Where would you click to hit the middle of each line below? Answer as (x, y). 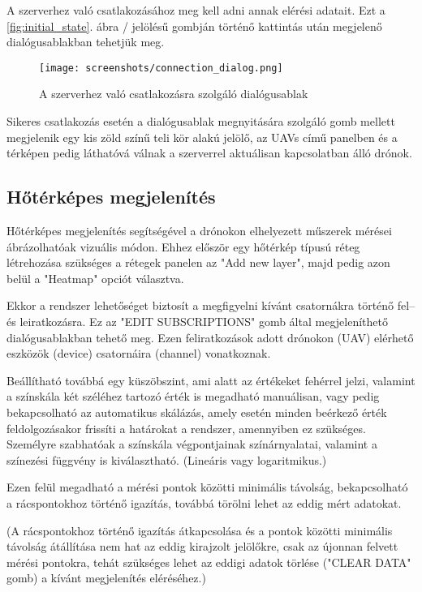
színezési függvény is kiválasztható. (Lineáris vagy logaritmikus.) (167, 459)
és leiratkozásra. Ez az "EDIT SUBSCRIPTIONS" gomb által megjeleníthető (197, 321)
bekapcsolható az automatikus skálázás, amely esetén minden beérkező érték (197, 412)
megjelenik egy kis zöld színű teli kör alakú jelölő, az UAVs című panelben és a (202, 137)
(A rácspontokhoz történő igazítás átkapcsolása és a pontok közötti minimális (200, 530)
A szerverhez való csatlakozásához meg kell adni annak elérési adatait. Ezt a (196, 10)
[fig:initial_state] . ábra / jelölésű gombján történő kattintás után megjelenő (194, 26)
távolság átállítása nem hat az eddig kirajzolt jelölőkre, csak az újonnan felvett (202, 546)
